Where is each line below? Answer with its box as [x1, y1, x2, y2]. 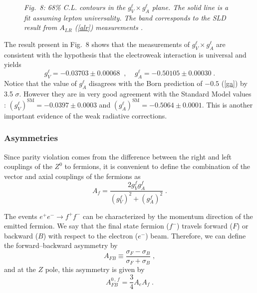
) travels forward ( [177, 220, 233, 231]
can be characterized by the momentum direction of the [83, 210, 253, 221]
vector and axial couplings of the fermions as [4, 170, 141, 181]
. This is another [202, 99, 253, 109]
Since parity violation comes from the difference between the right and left [4, 151, 232, 161]
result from [24, 22, 57, 32]
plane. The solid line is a [152, 2, 229, 12]
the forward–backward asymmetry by [4, 240, 118, 250]
